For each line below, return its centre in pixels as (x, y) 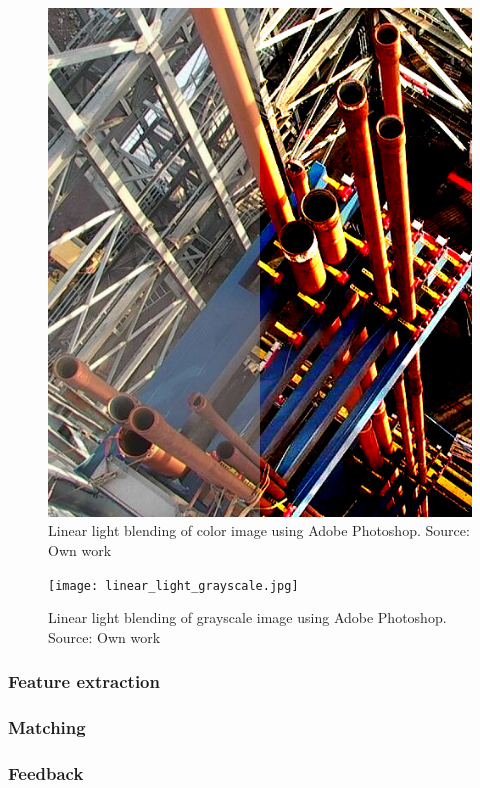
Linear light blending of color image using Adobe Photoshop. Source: (259, 530)
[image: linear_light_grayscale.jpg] (173, 585)
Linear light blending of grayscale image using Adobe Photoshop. (247, 617)
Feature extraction (84, 681)
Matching (47, 727)
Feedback (46, 773)
